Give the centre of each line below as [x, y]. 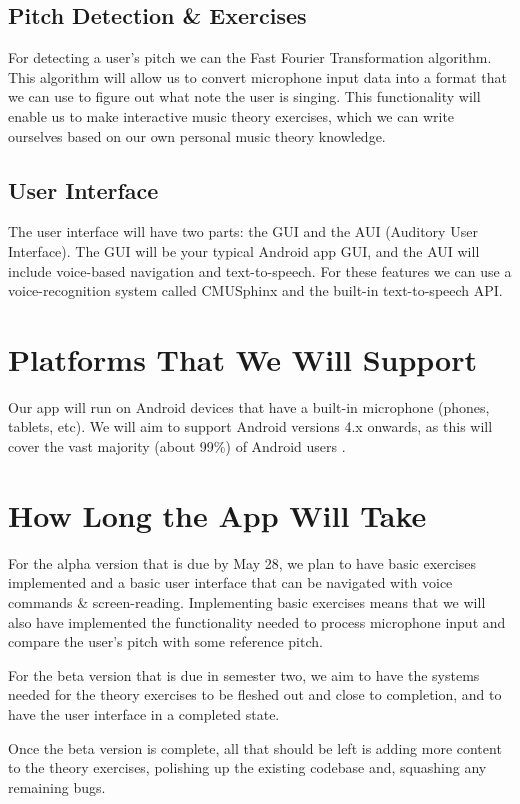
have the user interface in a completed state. [144, 713]
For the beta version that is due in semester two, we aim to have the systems [244, 674]
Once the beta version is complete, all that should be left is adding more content [255, 747]
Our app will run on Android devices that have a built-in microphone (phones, [249, 406]
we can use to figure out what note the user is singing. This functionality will [244, 96]
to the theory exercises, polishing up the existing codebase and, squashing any [247, 767]
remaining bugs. [57, 786]
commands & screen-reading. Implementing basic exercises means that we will [247, 601]
